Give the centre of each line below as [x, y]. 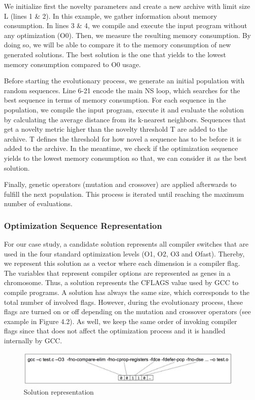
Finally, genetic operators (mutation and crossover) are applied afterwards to [120, 184]
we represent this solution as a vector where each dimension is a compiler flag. [122, 263]
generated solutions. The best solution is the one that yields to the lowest [115, 54]
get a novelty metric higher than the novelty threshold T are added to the [116, 129]
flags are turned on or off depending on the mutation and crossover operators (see [127, 311]
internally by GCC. [33, 341]
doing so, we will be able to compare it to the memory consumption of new [117, 45]
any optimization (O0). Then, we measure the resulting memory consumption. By [127, 35]
